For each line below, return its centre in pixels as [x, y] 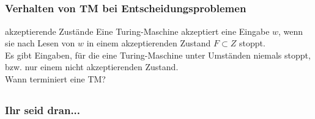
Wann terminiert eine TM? [55, 79]
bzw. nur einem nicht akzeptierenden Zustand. [92, 67]
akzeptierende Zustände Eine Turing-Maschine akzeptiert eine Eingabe [137, 31]
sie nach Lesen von [40, 43]
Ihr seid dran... [43, 110]
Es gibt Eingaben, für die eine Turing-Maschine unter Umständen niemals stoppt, [158, 55]
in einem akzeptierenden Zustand [149, 43]
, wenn [291, 31]
